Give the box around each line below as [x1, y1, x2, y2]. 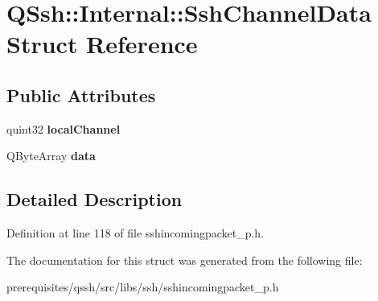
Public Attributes [6, 82, 156, 107]
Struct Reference [6, 27, 198, 60]
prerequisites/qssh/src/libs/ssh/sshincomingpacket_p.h [6, 278, 279, 295]
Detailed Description [6, 187, 183, 212]
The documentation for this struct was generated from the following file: [6, 251, 363, 268]
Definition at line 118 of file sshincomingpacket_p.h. [6, 225, 265, 241]
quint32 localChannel [6, 120, 121, 137]
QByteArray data [6, 147, 96, 164]
